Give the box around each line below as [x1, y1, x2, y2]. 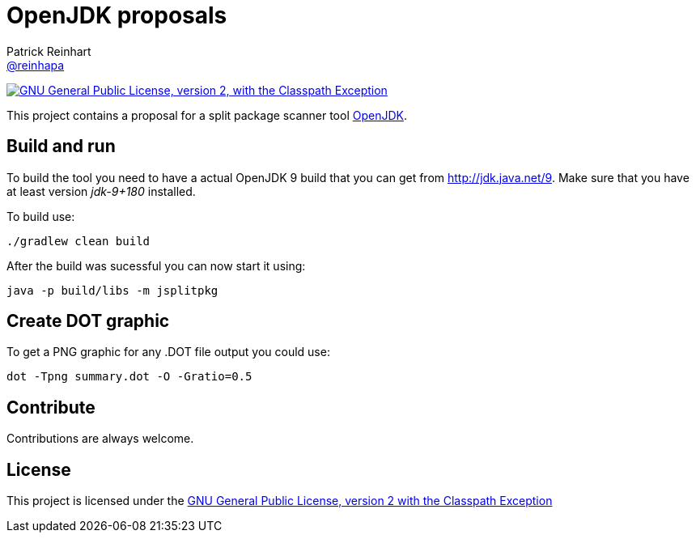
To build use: [6, 209, 75, 223]
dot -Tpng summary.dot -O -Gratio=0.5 [6, 370, 253, 384]
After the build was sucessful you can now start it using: [6, 258, 306, 273]
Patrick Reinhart [6, 44, 91, 58]
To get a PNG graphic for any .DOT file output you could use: [6, 345, 330, 359]
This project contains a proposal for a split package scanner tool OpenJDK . [6, 108, 407, 122]
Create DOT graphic [6, 311, 170, 332]
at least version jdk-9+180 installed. [6, 184, 196, 198]
